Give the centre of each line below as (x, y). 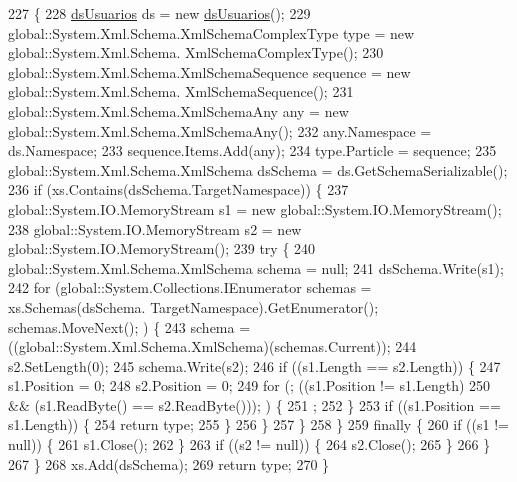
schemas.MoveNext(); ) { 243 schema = (129, 326)
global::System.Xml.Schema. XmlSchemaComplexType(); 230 (196, 52)
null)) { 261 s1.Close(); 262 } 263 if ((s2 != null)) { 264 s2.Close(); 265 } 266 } (249, 444)
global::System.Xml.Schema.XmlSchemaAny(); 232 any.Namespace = (220, 130)
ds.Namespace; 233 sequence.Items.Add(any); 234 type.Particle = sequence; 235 (252, 150)
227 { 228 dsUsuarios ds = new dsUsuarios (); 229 (159, 13)
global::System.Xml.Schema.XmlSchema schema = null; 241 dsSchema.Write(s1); (256, 267)
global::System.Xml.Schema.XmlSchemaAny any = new (178, 110)
